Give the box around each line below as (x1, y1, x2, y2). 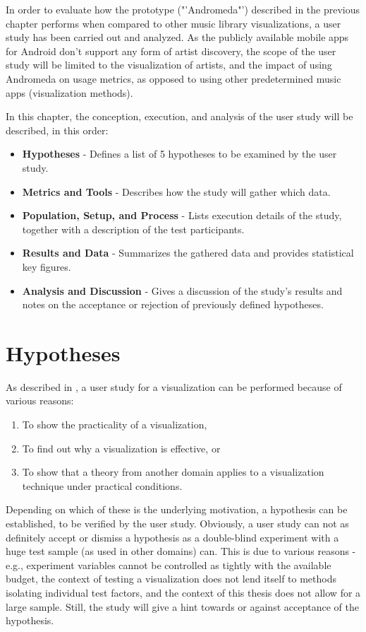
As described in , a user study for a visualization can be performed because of (6, 379, 342, 394)
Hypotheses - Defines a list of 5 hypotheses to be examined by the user (22, 146, 337, 161)
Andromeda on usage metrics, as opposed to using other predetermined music (6, 71, 341, 86)
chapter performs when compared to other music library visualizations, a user (6, 16, 341, 30)
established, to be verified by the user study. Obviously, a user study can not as (6, 515, 349, 530)
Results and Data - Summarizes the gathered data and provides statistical (22, 245, 354, 260)
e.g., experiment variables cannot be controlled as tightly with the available (6, 557, 331, 572)
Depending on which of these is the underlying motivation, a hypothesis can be (6, 502, 348, 517)
